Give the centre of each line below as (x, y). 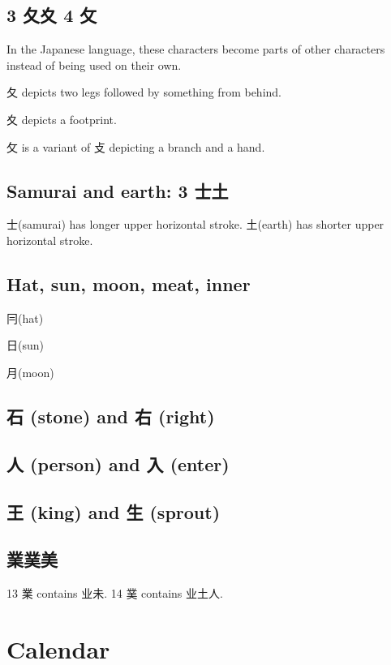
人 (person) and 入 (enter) (118, 463)
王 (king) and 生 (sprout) (114, 511)
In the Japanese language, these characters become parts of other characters (196, 49)
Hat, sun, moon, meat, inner (129, 283)
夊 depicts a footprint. (62, 119)
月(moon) (30, 372)
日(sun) (25, 345)
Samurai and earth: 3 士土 (118, 190)
